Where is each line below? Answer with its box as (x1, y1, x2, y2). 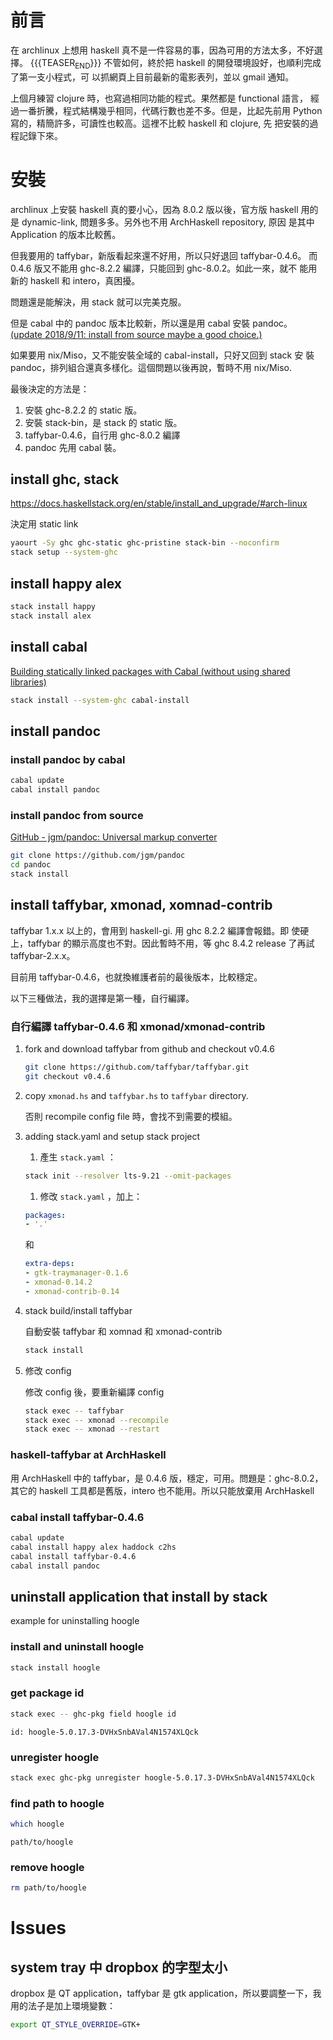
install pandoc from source (10, 808, 144, 822)
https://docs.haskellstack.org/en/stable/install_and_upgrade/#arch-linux (10, 497, 308, 510)
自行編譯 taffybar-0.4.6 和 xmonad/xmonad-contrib (10, 1019, 266, 1033)
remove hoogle (10, 1860, 85, 1874)
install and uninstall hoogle (10, 1640, 145, 1654)
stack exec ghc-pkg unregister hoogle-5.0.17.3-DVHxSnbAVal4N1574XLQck (10, 1772, 315, 1783)
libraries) (10, 676, 47, 688)
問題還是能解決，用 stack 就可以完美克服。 (10, 296, 187, 308)
